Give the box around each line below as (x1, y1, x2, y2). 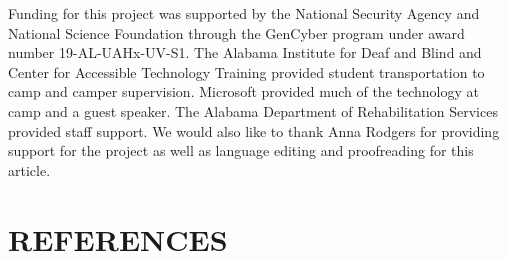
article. (8, 159, 51, 180)
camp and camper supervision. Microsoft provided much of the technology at (8, 81, 479, 102)
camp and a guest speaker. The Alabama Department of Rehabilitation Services (8, 100, 498, 121)
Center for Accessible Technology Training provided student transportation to (8, 61, 485, 82)
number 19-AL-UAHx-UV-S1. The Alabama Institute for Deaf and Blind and (8, 42, 482, 63)
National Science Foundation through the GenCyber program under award (8, 22, 465, 43)
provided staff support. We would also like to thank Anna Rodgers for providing (8, 120, 500, 141)
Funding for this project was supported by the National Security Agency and (8, 3, 480, 23)
